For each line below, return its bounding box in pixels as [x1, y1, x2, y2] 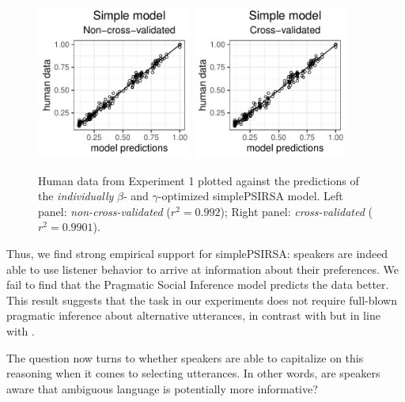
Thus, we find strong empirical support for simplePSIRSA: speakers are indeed [6, 245, 388, 261]
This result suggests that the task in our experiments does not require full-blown [6, 291, 397, 308]
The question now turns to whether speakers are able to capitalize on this [6, 349, 364, 366]
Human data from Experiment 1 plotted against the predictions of [38, 172, 359, 188]
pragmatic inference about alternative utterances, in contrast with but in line [6, 307, 380, 324]
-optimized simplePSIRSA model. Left [157, 188, 343, 204]
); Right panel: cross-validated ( [220, 203, 373, 219]
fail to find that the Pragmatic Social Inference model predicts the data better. [6, 276, 389, 293]
